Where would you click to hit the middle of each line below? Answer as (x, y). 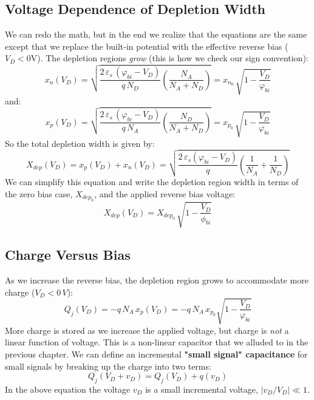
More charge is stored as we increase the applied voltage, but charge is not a (147, 330)
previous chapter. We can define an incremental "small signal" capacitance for (156, 354)
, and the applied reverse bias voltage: (165, 193)
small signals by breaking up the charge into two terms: (108, 366)
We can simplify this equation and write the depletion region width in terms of (152, 182)
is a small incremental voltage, (202, 389)
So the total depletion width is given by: (80, 143)
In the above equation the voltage (68, 389)
